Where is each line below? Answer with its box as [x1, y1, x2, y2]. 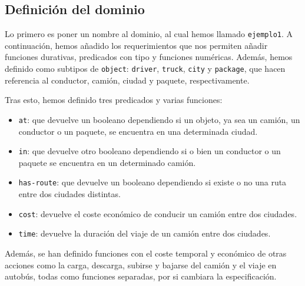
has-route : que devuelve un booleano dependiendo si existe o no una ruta [18, 176, 287, 188]
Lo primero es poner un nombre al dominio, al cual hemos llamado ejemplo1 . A [5, 28, 293, 40]
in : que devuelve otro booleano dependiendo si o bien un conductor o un [18, 145, 281, 157]
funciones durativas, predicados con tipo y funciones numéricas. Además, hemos [5, 51, 293, 63]
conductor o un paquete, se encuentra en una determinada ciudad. [18, 125, 258, 137]
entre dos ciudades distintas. [18, 188, 121, 200]
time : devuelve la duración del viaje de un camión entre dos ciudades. [18, 227, 271, 240]
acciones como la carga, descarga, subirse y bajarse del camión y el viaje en [5, 258, 277, 271]
